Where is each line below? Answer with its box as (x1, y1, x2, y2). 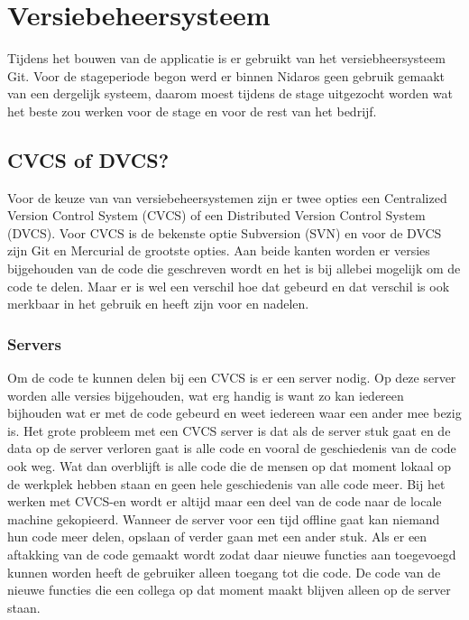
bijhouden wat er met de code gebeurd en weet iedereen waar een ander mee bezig (7, 403, 462, 422)
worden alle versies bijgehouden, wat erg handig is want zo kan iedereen (7, 385, 404, 404)
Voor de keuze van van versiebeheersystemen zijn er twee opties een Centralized (7, 188, 447, 207)
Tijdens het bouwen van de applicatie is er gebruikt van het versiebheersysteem (7, 49, 446, 68)
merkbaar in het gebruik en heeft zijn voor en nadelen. (7, 294, 309, 313)
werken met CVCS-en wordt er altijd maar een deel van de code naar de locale (7, 492, 442, 511)
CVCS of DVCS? (7, 145, 170, 173)
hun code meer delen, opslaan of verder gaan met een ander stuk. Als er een (7, 527, 428, 546)
